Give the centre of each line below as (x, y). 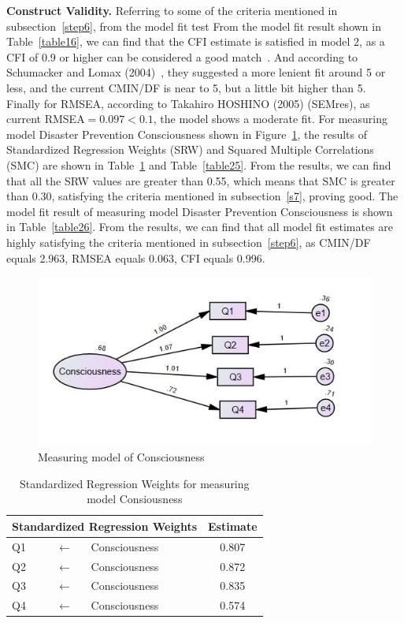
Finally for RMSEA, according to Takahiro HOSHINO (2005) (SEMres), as (188, 103)
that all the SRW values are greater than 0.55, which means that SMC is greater (201, 180)
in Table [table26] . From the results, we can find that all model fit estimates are (200, 227)
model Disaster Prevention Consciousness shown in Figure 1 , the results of (187, 134)
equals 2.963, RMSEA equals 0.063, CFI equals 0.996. (136, 257)
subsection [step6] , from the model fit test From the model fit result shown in (194, 26)
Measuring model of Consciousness (121, 457)
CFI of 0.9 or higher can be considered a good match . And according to (182, 56)
